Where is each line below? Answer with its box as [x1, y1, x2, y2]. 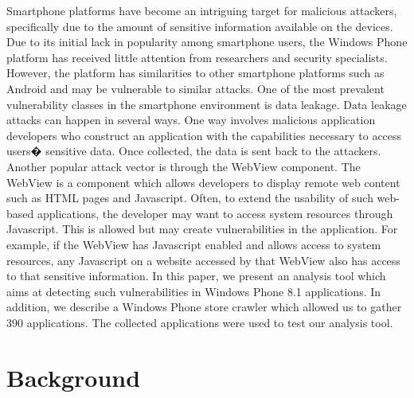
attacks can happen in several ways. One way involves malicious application [6, 111, 376, 128]
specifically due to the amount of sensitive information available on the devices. [6, 18, 393, 34]
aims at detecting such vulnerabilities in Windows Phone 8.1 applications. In [6, 283, 381, 299]
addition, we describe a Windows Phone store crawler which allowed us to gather [6, 298, 402, 315]
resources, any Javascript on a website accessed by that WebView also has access [6, 252, 400, 268]
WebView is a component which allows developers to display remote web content [6, 174, 400, 190]
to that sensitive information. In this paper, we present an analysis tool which [6, 267, 386, 284]
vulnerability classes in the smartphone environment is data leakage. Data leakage [6, 96, 407, 112]
